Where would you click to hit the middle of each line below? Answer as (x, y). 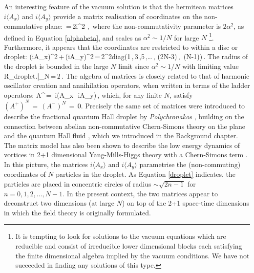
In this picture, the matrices (46, 164)
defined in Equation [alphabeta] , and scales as (73, 37)
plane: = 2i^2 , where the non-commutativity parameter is (133, 26)
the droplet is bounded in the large (56, 66)
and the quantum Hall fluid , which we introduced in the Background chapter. (121, 136)
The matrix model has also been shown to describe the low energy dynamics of (122, 145)
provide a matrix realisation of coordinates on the (128, 16)
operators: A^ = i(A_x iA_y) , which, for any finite (83, 94)
